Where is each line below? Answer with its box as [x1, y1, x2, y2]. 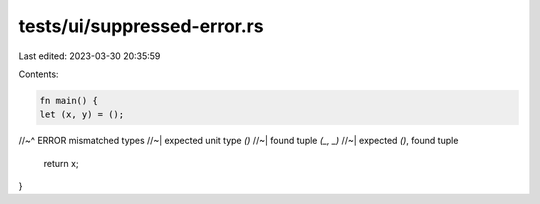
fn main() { [39, 95, 99, 106]
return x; [43, 157, 79, 169]
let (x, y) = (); [39, 109, 125, 120]
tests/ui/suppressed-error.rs [18, 15, 264, 37]
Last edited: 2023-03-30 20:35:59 [18, 50, 161, 62]
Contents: [18, 68, 59, 80]
